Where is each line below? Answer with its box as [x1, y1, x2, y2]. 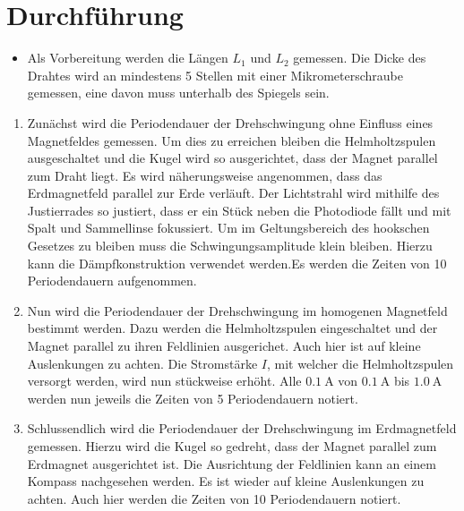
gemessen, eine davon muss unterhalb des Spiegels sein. [27, 83, 330, 102]
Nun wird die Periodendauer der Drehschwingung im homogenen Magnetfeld [27, 301, 448, 319]
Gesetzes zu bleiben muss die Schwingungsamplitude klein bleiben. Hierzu [27, 236, 433, 255]
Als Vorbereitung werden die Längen [27, 48, 228, 67]
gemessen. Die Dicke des [293, 48, 426, 67]
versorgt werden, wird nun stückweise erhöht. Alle [27, 371, 302, 390]
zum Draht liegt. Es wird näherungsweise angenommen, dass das [27, 166, 382, 184]
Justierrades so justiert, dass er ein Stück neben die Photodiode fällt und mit [27, 200, 451, 219]
